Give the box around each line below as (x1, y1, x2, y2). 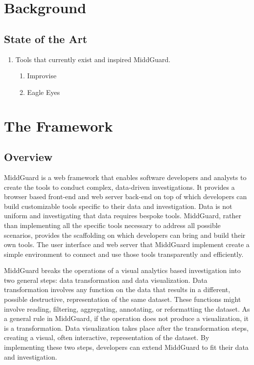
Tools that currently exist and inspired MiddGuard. (15, 54, 171, 64)
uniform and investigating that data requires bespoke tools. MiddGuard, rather (4, 210, 241, 221)
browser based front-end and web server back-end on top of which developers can (4, 191, 247, 202)
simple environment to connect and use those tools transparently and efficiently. (4, 249, 244, 259)
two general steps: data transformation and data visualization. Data (4, 274, 208, 285)
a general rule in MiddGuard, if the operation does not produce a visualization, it (4, 313, 249, 323)
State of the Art (4, 31, 88, 46)
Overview (4, 149, 53, 164)
